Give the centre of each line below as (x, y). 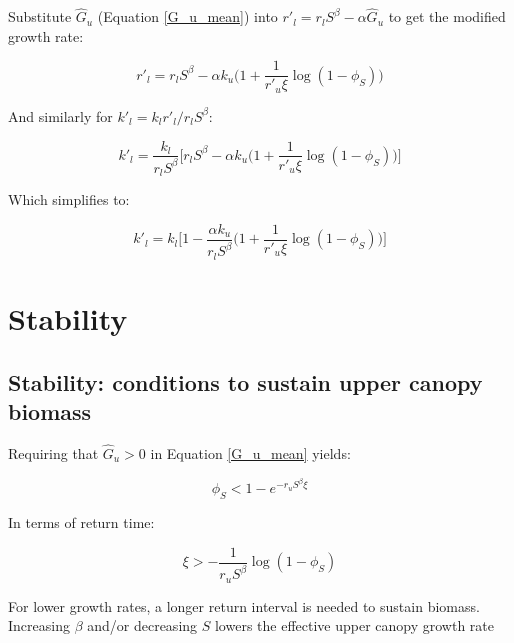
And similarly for (60, 115)
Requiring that (53, 453)
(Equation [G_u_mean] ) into (187, 16)
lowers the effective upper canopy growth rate (354, 625)
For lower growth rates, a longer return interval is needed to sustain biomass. (244, 605)
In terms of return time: (81, 522)
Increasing (39, 625)
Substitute (40, 16)
